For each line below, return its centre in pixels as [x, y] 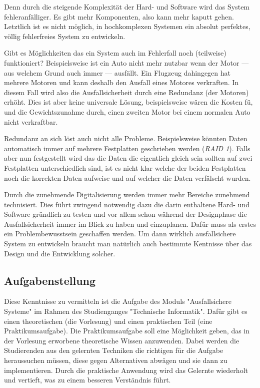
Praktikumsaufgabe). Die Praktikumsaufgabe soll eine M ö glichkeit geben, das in [127, 331]
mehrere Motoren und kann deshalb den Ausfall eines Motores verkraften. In [121, 82]
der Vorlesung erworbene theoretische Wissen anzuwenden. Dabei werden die [122, 340]
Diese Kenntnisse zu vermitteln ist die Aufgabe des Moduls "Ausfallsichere [118, 301]
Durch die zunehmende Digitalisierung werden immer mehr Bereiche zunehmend [127, 195]
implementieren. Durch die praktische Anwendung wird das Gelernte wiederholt [126, 370]
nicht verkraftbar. [31, 121]
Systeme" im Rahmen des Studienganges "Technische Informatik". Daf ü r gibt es [126, 311]
